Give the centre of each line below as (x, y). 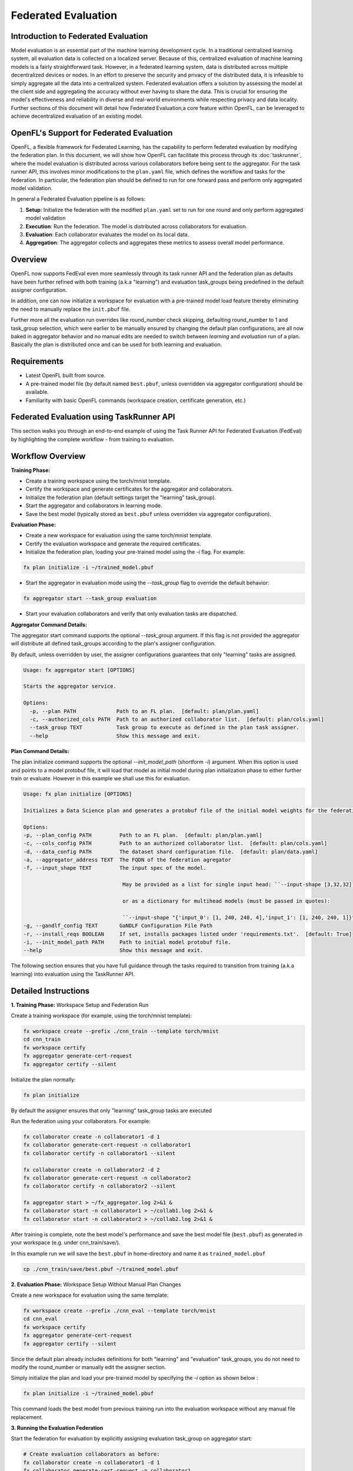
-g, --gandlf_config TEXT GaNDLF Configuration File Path (118, 926)
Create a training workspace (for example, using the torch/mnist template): (101, 1016)
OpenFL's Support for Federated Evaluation (92, 133)
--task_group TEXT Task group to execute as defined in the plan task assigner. (164, 728)
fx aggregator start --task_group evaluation (90, 598)
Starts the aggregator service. (70, 686)
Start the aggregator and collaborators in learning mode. (94, 505)
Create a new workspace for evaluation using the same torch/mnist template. (119, 535)
